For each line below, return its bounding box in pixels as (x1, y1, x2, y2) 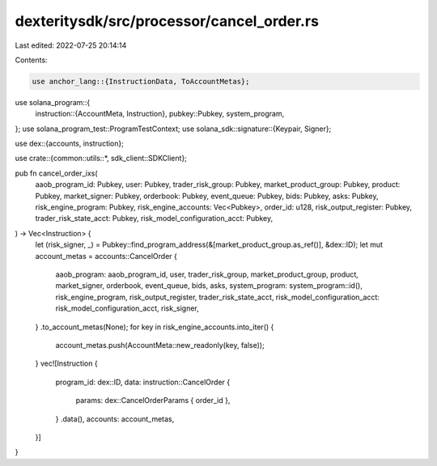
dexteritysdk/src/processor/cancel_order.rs (15, 12, 320, 30)
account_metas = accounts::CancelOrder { (35, 251, 177, 261)
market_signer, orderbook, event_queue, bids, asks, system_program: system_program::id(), (55, 281, 363, 290)
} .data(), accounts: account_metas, (55, 413, 175, 424)
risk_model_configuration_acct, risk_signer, (55, 303, 200, 313)
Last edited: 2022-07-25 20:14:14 (15, 40, 127, 50)
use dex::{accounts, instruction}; (15, 138, 125, 149)
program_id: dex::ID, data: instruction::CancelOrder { (55, 377, 231, 387)
